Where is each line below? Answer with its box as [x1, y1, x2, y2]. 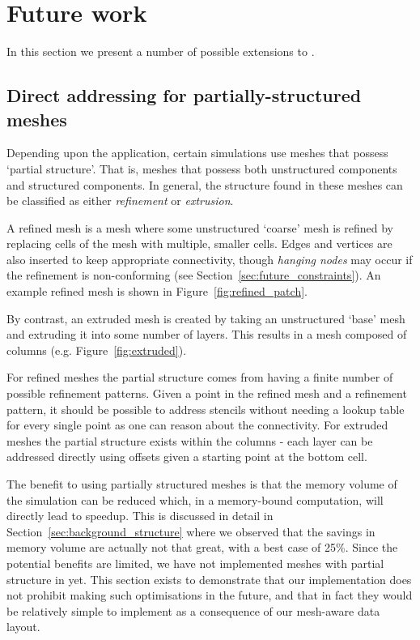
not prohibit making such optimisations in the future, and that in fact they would [6, 587, 413, 604]
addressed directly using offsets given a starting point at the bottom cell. [6, 448, 367, 465]
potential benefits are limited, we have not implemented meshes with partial [6, 554, 384, 571]
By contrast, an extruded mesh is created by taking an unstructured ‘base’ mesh [6, 309, 405, 326]
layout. [6, 618, 40, 635]
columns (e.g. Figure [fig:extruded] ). [6, 341, 187, 358]
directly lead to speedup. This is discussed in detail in [6, 507, 274, 524]
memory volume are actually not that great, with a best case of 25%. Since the [6, 539, 398, 556]
